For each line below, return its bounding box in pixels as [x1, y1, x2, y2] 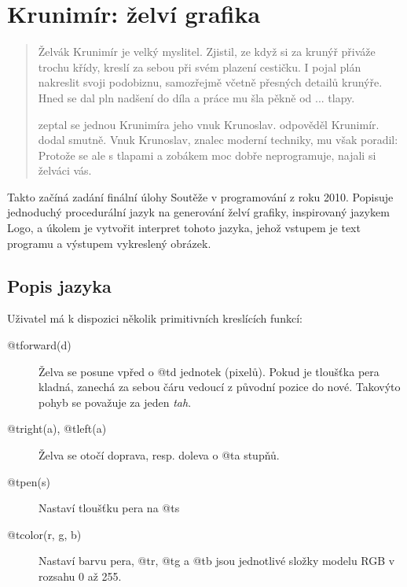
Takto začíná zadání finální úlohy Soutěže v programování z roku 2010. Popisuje [7, 188, 394, 205]
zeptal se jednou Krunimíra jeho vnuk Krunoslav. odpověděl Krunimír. [38, 116, 379, 132]
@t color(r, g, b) [7, 526, 82, 542]
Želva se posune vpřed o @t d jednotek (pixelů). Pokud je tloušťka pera [38, 363, 379, 379]
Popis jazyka [7, 273, 112, 297]
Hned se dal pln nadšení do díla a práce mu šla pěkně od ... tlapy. [38, 89, 355, 105]
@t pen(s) [7, 473, 50, 489]
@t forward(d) [7, 337, 71, 353]
